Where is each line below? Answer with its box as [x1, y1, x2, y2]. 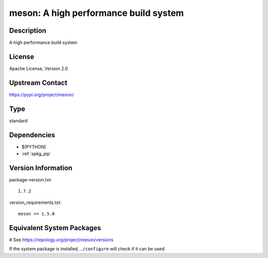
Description [9, 26, 47, 35]
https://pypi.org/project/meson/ [9, 91, 74, 97]
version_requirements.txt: [9, 199, 62, 205]
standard [9, 117, 28, 124]
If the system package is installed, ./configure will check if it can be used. [9, 246, 166, 252]
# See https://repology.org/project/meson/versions [9, 237, 114, 243]
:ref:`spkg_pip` [21, 151, 52, 157]
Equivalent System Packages [9, 224, 101, 232]
